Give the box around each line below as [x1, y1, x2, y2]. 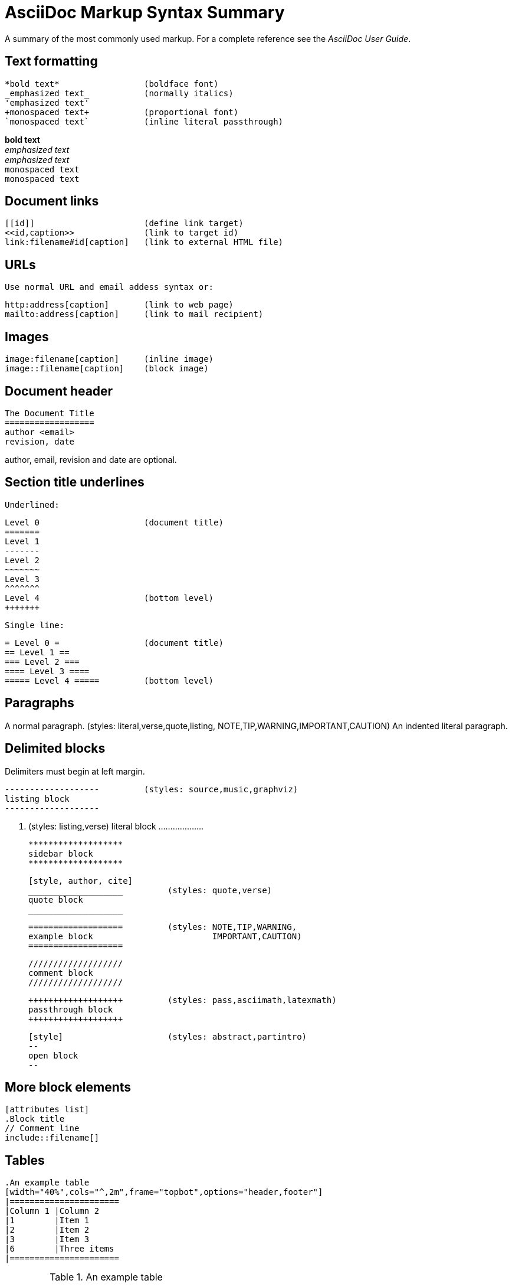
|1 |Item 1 [5, 1216, 90, 1226]
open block [28, 1050, 78, 1060]
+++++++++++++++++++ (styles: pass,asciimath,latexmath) [28, 995, 337, 1005]
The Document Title [5, 408, 94, 418]
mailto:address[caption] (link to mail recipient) [5, 309, 264, 319]
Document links [5, 194, 99, 209]
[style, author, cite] [28, 876, 133, 886]
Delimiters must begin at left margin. [5, 766, 145, 776]
